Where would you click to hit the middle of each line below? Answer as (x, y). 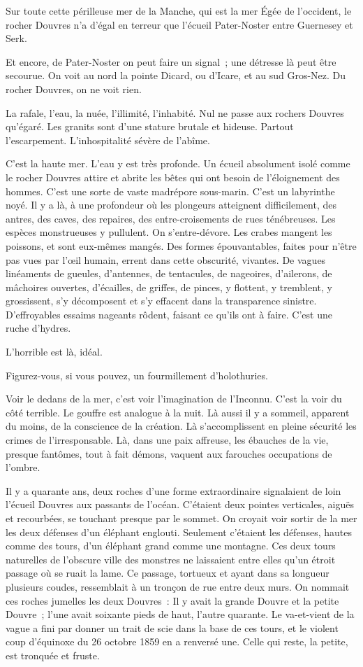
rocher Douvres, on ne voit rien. (74, 89)
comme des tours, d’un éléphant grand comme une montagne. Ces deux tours (171, 546)
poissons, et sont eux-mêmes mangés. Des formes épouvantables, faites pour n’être (181, 245)
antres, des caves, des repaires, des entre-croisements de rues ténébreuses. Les (171, 218)
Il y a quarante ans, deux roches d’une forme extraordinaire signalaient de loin (173, 490)
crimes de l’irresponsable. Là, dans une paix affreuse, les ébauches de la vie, (167, 440)
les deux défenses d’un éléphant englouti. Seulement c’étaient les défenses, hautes (179, 532)
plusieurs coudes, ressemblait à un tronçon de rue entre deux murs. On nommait (178, 586)
